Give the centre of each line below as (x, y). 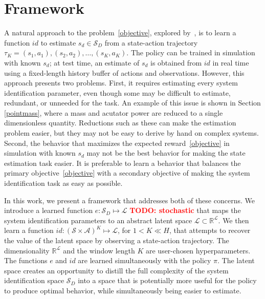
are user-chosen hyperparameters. (198, 250)
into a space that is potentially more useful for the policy (167, 280)
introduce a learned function (49, 210)
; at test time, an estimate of (94, 62)
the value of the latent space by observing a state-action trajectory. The (117, 240)
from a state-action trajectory (151, 42)
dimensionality (27, 250)
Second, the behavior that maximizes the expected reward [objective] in (117, 143)
